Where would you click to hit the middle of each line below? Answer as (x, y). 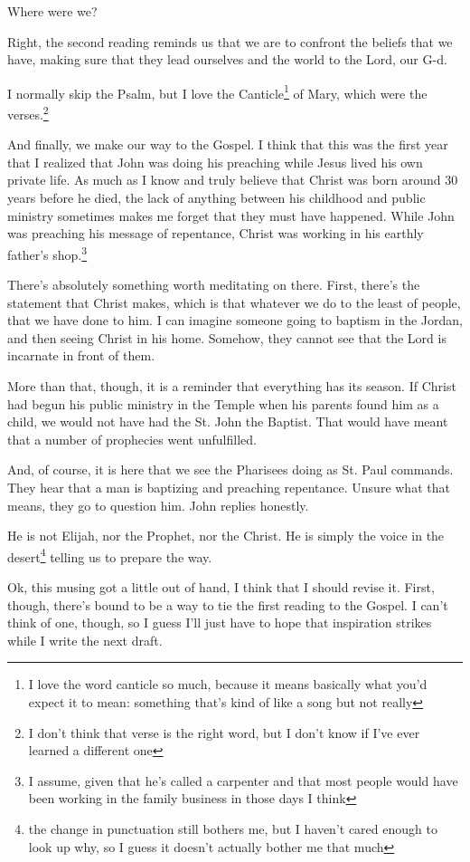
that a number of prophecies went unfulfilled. (132, 439)
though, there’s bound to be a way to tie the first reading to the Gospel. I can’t (228, 604)
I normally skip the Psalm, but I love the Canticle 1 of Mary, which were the (217, 91)
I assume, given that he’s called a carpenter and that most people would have (243, 780)
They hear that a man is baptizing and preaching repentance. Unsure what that (229, 488)
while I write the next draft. (85, 640)
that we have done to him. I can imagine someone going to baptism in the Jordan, (235, 320)
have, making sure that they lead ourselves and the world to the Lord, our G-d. (227, 59)
